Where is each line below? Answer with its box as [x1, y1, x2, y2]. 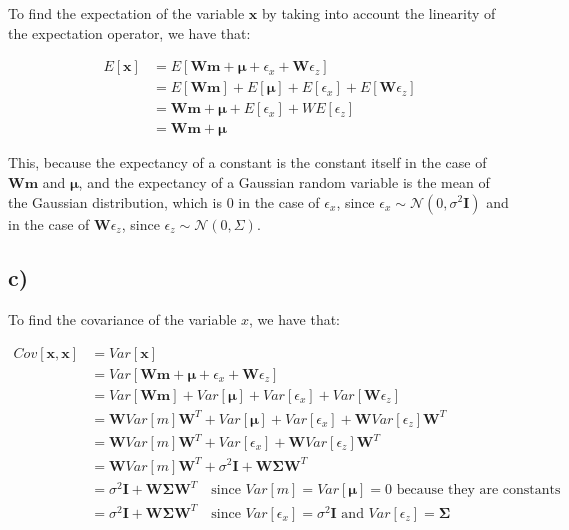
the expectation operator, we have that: [8, 22, 251, 43]
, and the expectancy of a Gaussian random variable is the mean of [78, 171, 490, 192]
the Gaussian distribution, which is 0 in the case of [8, 191, 320, 212]
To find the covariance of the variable [8, 309, 237, 330]
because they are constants [396, 483, 561, 498]
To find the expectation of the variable [8, 3, 245, 23]
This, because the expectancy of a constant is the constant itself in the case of [8, 152, 487, 173]
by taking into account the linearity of [261, 3, 496, 23]
